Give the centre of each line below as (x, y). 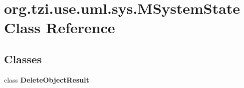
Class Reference (60, 27)
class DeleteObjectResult (47, 79)
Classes (23, 59)
